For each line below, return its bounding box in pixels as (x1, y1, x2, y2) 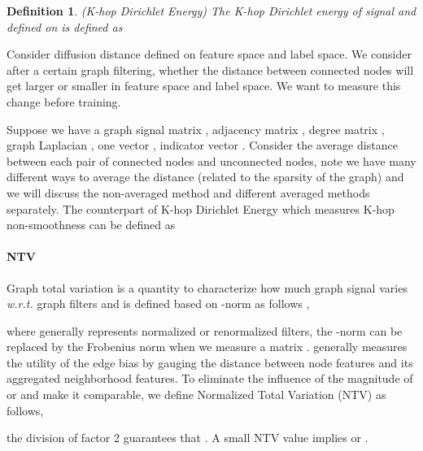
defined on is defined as (7, 18, 123, 35)
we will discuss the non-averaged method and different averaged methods (7, 184, 370, 201)
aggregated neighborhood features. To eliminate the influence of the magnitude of (7, 370, 413, 387)
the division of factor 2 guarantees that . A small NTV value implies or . (7, 429, 368, 446)
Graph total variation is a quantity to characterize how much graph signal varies (7, 279, 408, 296)
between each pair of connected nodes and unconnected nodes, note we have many (7, 152, 416, 169)
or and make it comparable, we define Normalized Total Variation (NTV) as (7, 386, 386, 403)
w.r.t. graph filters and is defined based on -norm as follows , (7, 295, 310, 312)
